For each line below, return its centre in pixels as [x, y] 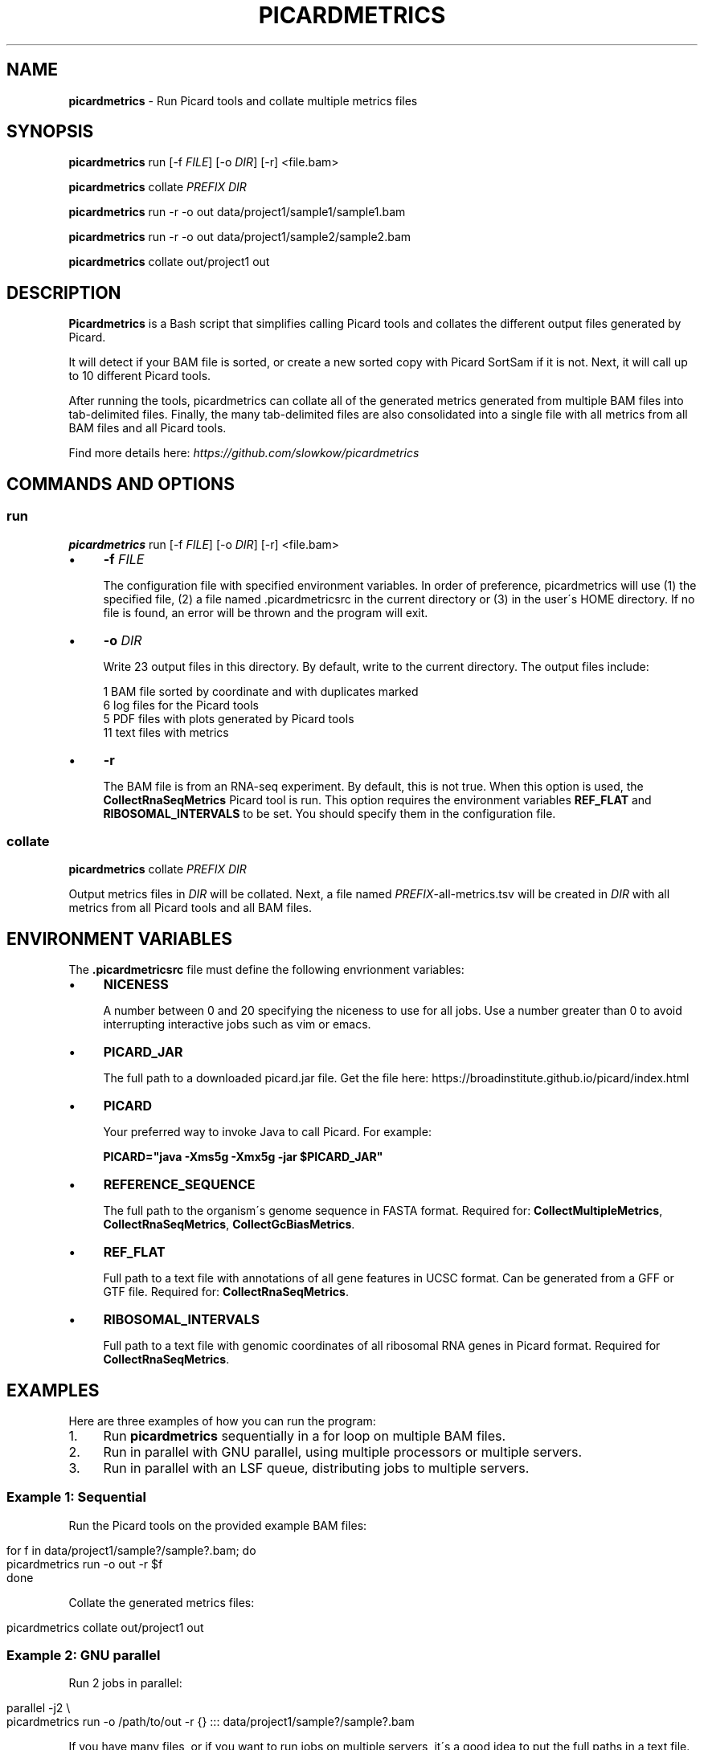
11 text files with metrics [166, 732]
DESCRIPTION [64, 292]
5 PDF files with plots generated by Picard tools [229, 718]
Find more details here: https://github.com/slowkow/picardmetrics [244, 453]
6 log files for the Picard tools [181, 705]
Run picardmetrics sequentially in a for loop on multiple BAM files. [305, 1435]
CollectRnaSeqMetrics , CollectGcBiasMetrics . [229, 1225]
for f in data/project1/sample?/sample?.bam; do [131, 1550]
